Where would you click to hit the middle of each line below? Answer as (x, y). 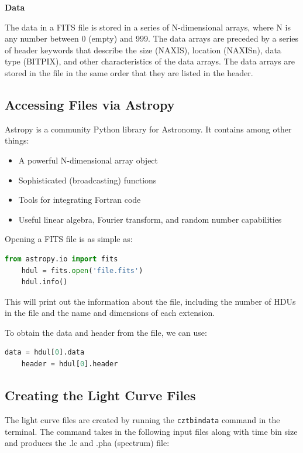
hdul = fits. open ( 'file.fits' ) (82, 270)
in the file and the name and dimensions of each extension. (110, 313)
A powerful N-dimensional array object (88, 160)
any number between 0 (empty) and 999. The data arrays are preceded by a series (152, 38)
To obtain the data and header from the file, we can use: (106, 332)
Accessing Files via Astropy (90, 104)
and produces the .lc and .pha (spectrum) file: (87, 443)
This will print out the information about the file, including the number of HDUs (150, 301)
